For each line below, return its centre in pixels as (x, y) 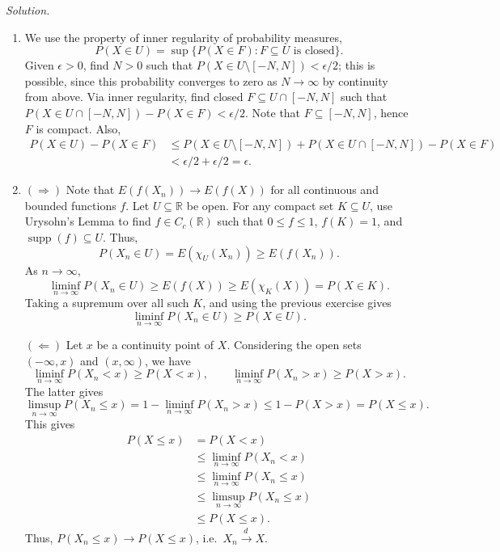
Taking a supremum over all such (107, 303)
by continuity (355, 80)
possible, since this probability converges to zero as (151, 80)
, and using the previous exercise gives (297, 303)
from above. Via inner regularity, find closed (134, 97)
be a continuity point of (155, 345)
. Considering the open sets (294, 345)
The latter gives (64, 391)
